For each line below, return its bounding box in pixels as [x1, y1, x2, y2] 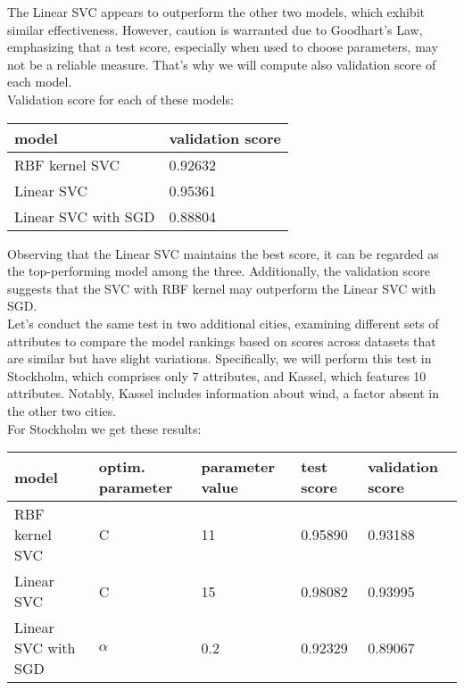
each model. [7, 72, 72, 91]
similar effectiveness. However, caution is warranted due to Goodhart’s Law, [7, 20, 423, 38]
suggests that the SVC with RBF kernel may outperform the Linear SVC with [7, 278, 436, 297]
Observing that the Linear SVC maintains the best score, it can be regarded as [7, 244, 439, 262]
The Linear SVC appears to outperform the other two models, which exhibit [7, 3, 425, 21]
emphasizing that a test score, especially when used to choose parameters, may [7, 37, 438, 56]
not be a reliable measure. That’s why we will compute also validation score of [7, 54, 436, 73]
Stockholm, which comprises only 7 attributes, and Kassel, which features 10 [7, 366, 427, 385]
